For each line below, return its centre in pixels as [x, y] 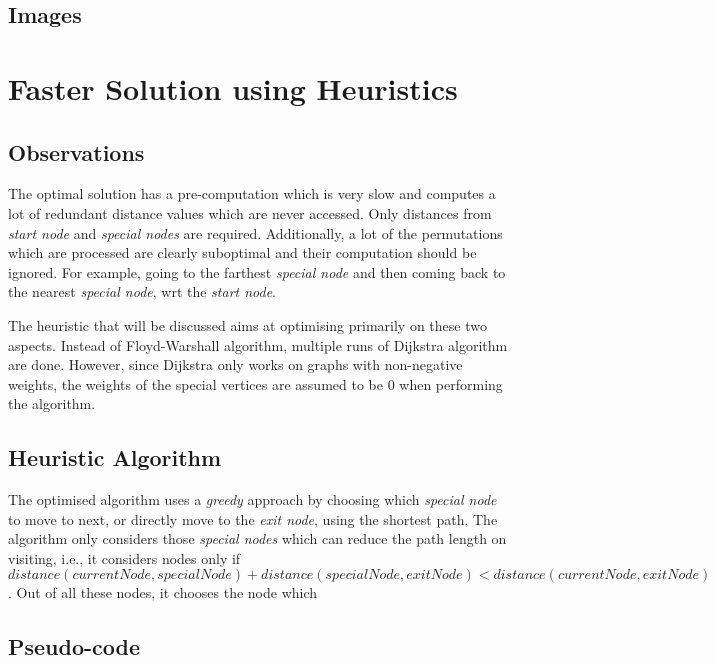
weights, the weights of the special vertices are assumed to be [195, 383]
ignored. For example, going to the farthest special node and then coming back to [257, 271]
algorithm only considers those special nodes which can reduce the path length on [257, 538]
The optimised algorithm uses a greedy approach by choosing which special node [252, 499]
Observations [76, 151]
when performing [451, 383]
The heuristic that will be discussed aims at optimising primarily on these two [247, 324]
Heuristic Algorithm [115, 457]
